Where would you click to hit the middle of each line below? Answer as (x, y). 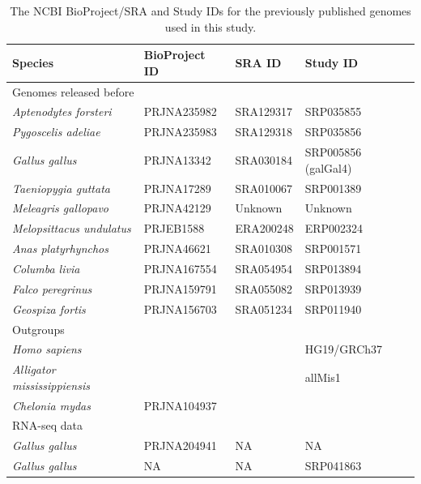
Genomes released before (73, 91)
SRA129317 (264, 111)
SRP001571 (333, 248)
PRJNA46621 (177, 248)
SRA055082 (264, 288)
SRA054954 (264, 268)
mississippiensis (51, 385)
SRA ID (258, 62)
